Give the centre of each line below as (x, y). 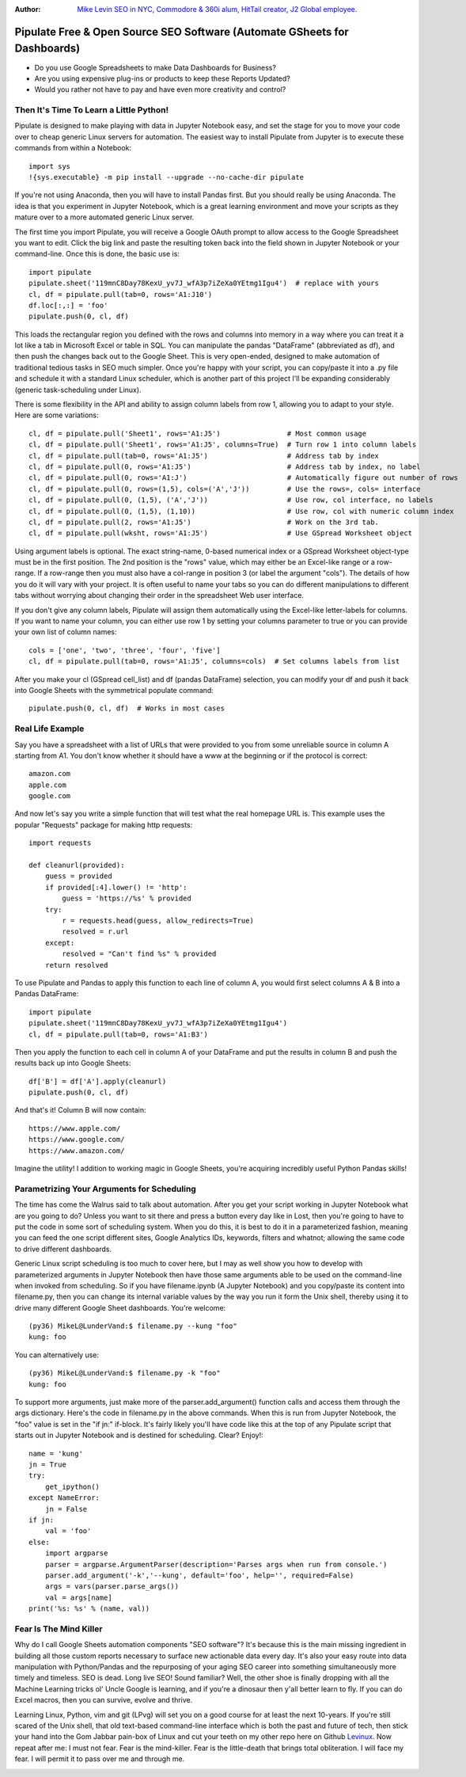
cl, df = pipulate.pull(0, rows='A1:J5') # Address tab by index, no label (225, 466)
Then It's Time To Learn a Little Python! (92, 110)
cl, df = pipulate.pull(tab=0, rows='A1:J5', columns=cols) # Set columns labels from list (214, 662)
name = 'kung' (56, 1454)
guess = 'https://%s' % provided (127, 898)
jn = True (47, 1464)
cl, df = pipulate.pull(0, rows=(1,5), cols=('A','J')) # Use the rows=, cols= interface (225, 489)
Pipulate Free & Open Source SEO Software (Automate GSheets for (182, 32)
